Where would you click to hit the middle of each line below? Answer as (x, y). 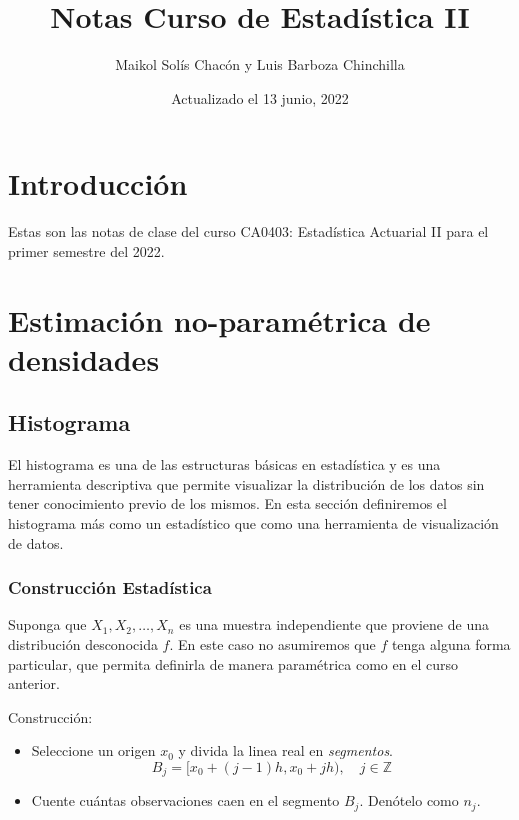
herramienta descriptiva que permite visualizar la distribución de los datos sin (246, 483)
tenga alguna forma (451, 643)
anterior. (34, 683)
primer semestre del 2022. (86, 250)
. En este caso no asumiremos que (272, 643)
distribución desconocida (83, 643)
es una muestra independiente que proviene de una (334, 624)
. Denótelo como (409, 800)
